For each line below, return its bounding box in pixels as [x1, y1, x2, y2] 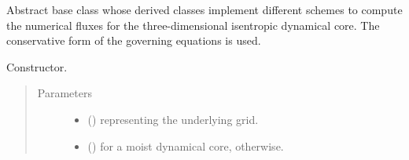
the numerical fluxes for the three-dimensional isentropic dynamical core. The [6, 16, 380, 33]
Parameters [37, 85, 92, 101]
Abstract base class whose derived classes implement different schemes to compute [6, 2, 403, 17]
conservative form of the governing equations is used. [6, 32, 261, 49]
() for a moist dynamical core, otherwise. [87, 137, 284, 154]
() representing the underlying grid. [87, 111, 259, 127]
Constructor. [6, 58, 68, 75]
